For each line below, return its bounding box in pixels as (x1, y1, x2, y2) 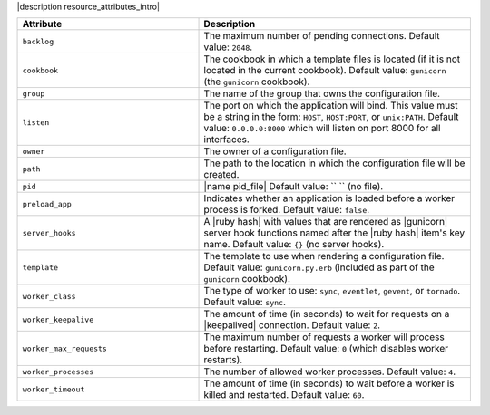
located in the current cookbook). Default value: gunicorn (203, 64, 446, 77)
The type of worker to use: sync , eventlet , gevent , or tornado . (203, 285, 461, 297)
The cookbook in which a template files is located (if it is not (203, 53, 461, 65)
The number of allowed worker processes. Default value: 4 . (203, 365, 456, 378)
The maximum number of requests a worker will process (203, 331, 445, 343)
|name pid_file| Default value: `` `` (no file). (203, 180, 384, 193)
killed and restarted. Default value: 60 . (203, 389, 365, 401)
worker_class (22, 291, 76, 301)
